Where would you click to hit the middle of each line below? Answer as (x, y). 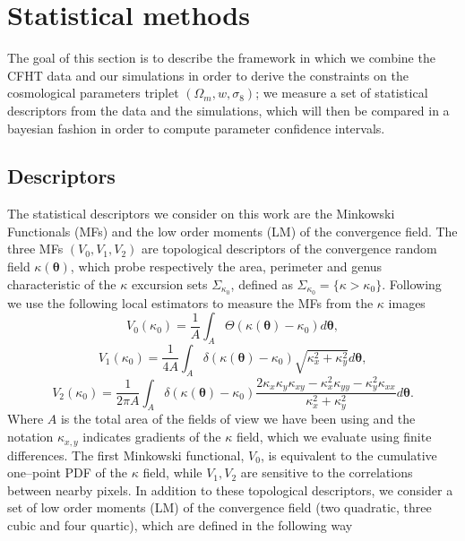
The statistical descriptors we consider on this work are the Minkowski (201, 214)
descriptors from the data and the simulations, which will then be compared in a (228, 110)
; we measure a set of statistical (342, 93)
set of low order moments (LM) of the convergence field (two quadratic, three (220, 507)
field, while (172, 472)
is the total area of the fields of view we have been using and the (238, 419)
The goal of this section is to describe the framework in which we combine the (221, 58)
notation (30, 437)
